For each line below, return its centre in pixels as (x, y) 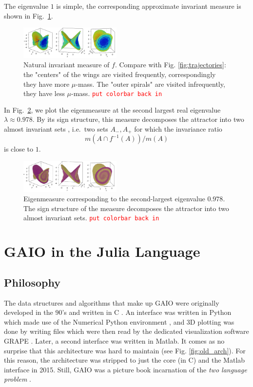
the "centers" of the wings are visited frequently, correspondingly (120, 74)
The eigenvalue (26, 6)
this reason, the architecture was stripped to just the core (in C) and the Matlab (125, 360)
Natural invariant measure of (67, 65)
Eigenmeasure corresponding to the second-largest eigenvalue (114, 199)
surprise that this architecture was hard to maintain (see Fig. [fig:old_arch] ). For (125, 350)
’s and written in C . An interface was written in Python (147, 312)
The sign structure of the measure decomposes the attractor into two (126, 208)
